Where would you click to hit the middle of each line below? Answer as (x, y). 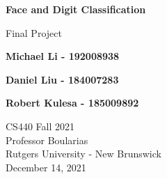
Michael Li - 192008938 (63, 56)
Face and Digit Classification (76, 9)
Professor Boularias (47, 140)
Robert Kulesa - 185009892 (72, 103)
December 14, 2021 (46, 167)
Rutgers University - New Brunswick (83, 154)
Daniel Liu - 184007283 (62, 79)
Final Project (34, 32)
